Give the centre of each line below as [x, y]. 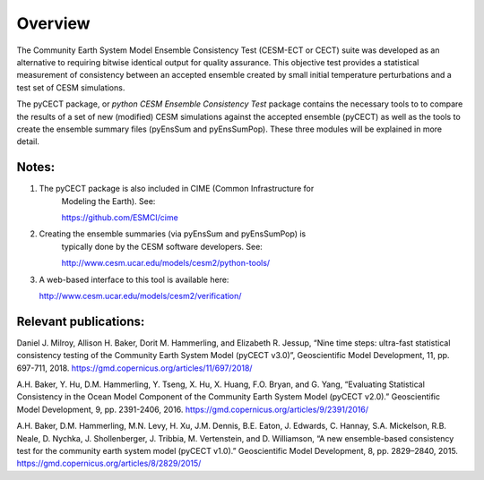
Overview [53, 23]
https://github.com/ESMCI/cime [120, 217]
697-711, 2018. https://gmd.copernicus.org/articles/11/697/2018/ [134, 368]
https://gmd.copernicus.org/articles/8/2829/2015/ [109, 463]
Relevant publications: [81, 321]
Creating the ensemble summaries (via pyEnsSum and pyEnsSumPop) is [173, 234]
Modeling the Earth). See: [108, 201]
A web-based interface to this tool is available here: [134, 279]
